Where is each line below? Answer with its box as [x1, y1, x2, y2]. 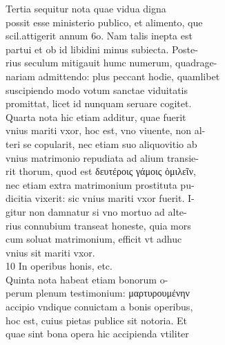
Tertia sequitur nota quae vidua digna [6, 1, 166, 15]
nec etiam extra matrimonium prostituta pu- [6, 177, 195, 192]
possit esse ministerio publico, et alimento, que [6, 15, 203, 29]
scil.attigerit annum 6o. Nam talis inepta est [6, 28, 193, 43]
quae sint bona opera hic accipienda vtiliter [6, 326, 189, 341]
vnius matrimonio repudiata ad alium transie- [6, 150, 199, 165]
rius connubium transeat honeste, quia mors [6, 218, 191, 232]
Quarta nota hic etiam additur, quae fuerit [6, 109, 186, 124]
